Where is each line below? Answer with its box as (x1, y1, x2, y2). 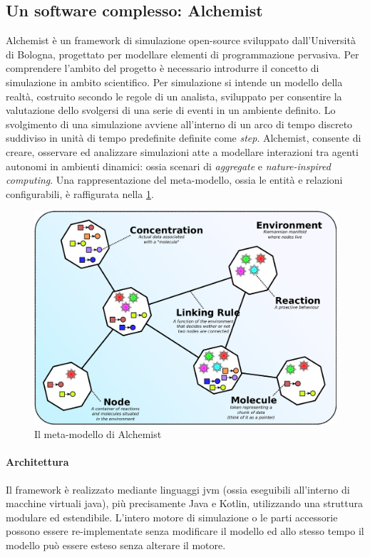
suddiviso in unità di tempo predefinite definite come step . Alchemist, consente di (6, 130, 361, 145)
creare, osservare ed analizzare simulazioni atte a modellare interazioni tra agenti (6, 144, 359, 159)
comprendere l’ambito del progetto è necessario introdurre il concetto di (6, 61, 319, 76)
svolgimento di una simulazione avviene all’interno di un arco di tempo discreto (6, 116, 353, 131)
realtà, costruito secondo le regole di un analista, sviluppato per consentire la (6, 88, 342, 103)
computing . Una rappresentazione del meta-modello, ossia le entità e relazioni (6, 172, 343, 187)
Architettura (6, 454, 69, 469)
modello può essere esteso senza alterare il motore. (6, 538, 226, 553)
